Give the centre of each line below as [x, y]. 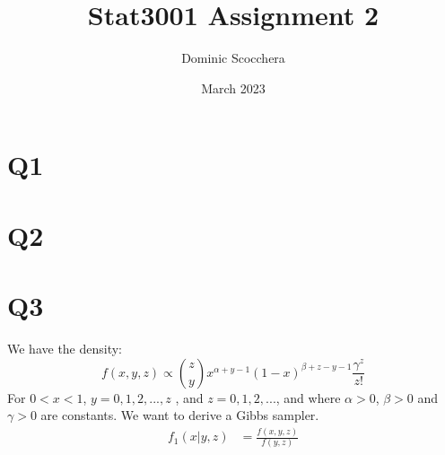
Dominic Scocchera [233, 58]
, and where [308, 397]
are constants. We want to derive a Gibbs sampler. [180, 415]
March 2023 [233, 87]
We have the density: [65, 348]
